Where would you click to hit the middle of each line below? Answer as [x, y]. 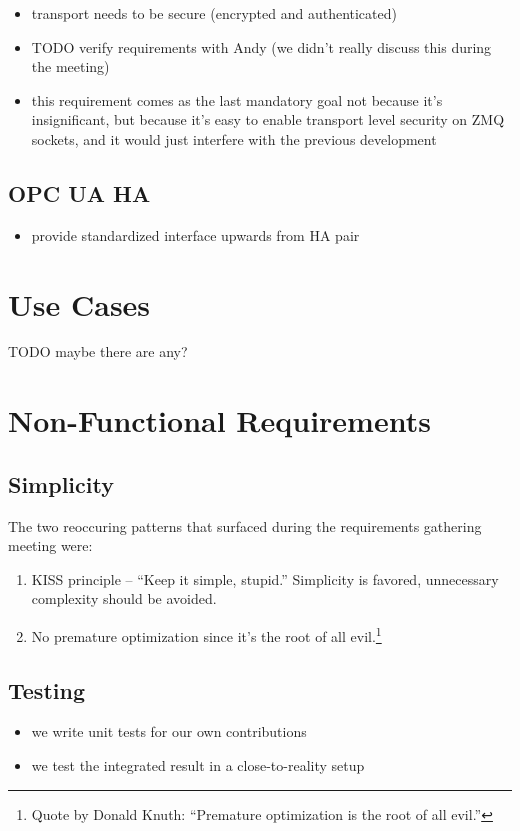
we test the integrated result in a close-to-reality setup [198, 765]
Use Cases [79, 303]
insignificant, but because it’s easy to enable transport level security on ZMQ [268, 119]
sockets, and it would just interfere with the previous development [234, 138]
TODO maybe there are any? [98, 351]
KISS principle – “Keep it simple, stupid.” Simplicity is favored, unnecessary [265, 578]
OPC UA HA [79, 192]
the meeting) [70, 66]
